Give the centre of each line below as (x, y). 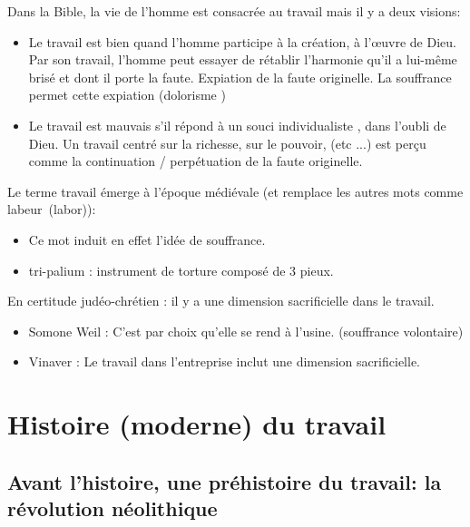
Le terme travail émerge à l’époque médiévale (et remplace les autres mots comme (235, 191)
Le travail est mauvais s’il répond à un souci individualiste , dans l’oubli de (237, 125)
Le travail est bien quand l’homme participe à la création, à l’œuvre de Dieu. (242, 41)
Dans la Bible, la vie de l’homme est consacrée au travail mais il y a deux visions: (234, 11)
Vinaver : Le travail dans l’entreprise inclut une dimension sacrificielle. (224, 361)
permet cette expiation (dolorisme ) (127, 95)
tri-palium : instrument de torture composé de (157, 270)
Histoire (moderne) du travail (197, 424)
